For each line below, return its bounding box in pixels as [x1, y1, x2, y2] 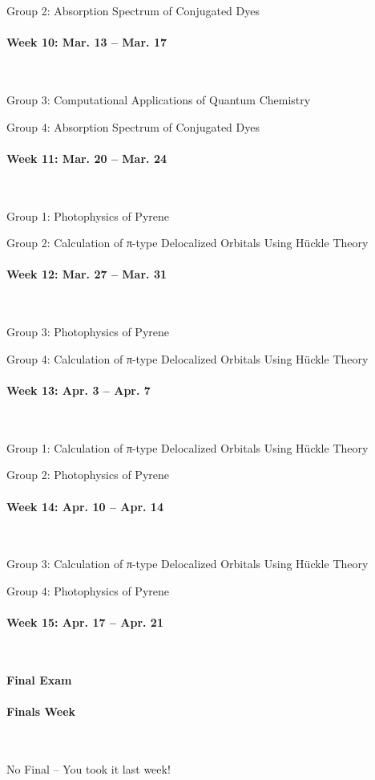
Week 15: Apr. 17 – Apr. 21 [6, 614, 163, 631]
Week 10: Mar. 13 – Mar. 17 [6, 34, 167, 51]
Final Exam [6, 671, 72, 688]
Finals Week [6, 703, 76, 720]
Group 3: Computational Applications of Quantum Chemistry [6, 91, 311, 108]
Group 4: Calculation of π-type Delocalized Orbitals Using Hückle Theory [6, 350, 369, 367]
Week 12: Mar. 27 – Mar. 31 [6, 266, 167, 282]
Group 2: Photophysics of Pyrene [6, 466, 169, 483]
